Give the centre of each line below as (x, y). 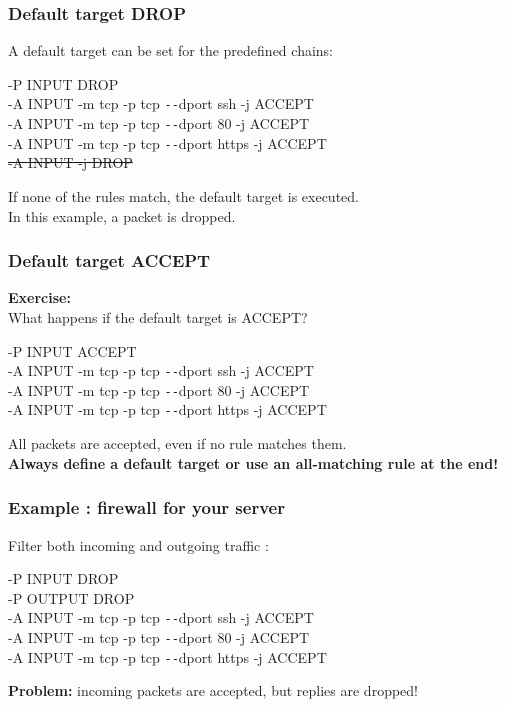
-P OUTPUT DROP (71, 597)
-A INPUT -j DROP (70, 162)
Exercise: (39, 297)
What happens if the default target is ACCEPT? (158, 316)
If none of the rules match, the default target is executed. (183, 195)
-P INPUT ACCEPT (72, 350)
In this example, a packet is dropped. (122, 215)
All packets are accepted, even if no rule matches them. (177, 443)
